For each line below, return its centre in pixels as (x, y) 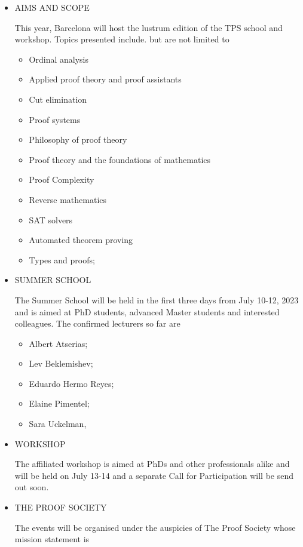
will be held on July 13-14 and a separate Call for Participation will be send (154, 475)
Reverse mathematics (68, 199)
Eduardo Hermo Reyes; (71, 383)
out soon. (32, 487)
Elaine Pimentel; (59, 403)
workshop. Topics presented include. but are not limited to (122, 39)
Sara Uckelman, (58, 424)
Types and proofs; (62, 259)
